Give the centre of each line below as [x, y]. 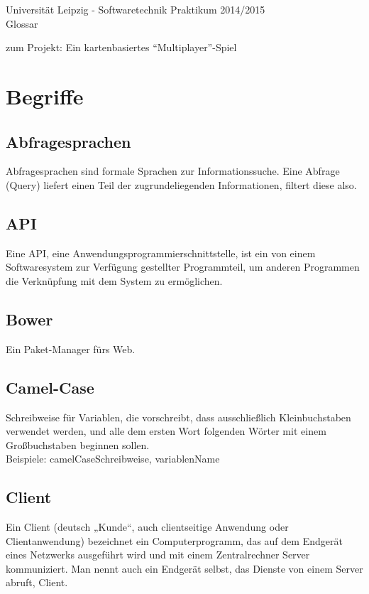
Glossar [22, 23]
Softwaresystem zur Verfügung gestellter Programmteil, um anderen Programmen [183, 267]
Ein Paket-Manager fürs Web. [71, 349]
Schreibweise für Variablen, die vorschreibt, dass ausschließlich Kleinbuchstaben [178, 417]
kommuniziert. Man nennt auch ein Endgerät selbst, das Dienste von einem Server [184, 568]
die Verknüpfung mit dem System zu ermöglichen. [114, 280]
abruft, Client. [37, 582]
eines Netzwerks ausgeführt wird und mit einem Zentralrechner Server [158, 555]
